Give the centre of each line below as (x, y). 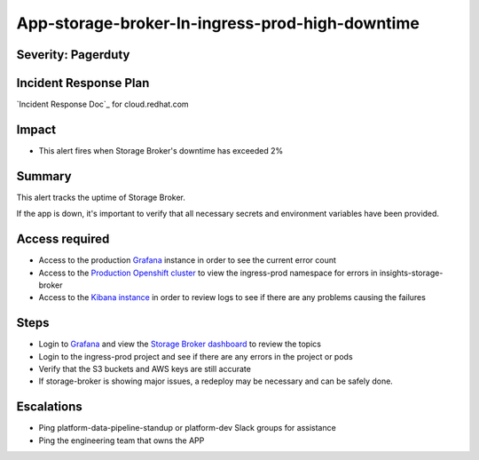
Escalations (50, 407)
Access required (63, 239)
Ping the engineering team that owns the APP (122, 440)
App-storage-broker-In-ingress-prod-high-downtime (218, 23)
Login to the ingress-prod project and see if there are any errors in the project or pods (196, 356)
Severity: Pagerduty (73, 55)
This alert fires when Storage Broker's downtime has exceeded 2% (161, 150)
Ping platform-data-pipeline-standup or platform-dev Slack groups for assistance (187, 428)
